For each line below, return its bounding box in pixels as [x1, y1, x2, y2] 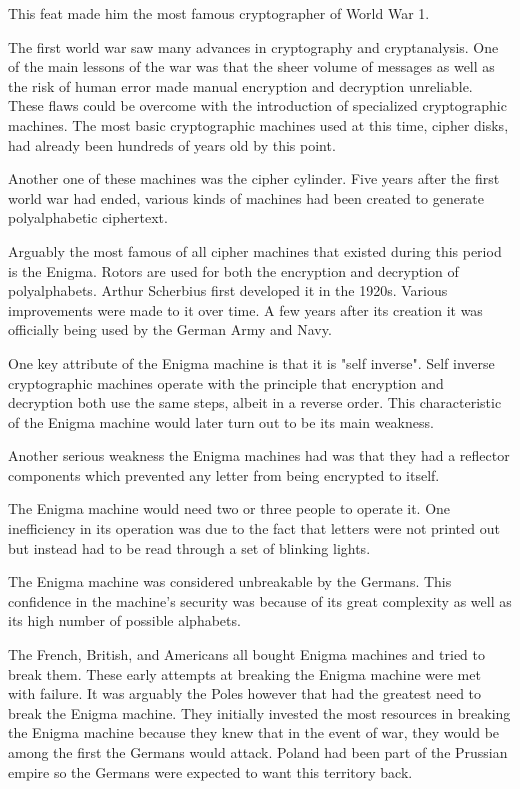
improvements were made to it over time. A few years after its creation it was [8, 299, 483, 320]
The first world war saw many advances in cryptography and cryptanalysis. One [8, 36, 499, 57]
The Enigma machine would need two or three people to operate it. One [8, 498, 451, 519]
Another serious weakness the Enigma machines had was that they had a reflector [8, 445, 510, 466]
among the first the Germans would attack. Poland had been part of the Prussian [8, 742, 508, 762]
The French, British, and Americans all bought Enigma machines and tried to [8, 644, 485, 665]
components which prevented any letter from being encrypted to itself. [8, 464, 440, 485]
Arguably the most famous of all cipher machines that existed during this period [8, 240, 502, 261]
